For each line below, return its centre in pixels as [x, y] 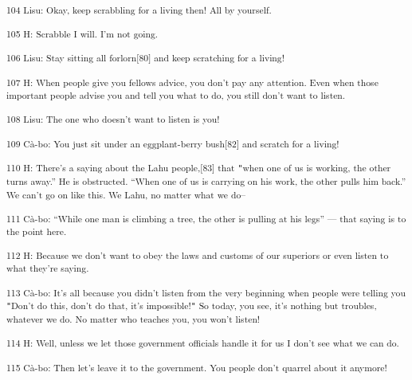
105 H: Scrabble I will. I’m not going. [82, 34]
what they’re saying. [48, 268]
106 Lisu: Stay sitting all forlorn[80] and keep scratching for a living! [145, 58]
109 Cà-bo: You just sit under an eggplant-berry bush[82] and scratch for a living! [173, 143]
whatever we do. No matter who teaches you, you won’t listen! [133, 319]
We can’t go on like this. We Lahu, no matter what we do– [126, 194]
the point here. [37, 231]
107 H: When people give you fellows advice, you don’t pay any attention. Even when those [192, 82]
